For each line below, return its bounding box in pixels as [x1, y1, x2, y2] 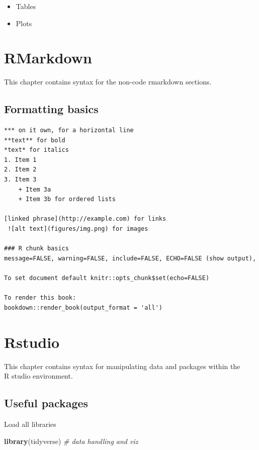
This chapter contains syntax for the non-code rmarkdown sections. [4, 76, 212, 87]
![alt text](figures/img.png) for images [8, 225, 148, 233]
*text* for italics [4, 146, 69, 154]
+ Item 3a [18, 186, 51, 193]
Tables [16, 1, 36, 11]
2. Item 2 [4, 166, 37, 173]
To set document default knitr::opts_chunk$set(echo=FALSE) [4, 275, 210, 282]
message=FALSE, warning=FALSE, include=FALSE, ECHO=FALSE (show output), [4, 254, 256, 262]
